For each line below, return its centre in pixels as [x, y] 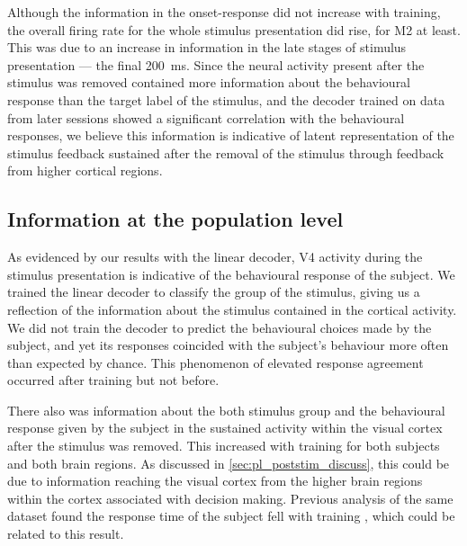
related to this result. [66, 534]
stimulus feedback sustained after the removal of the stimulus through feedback [226, 152]
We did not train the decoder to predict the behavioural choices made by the [220, 327]
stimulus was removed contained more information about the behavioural [209, 82]
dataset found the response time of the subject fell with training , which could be [231, 516]
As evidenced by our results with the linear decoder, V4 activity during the [215, 257]
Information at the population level [175, 219]
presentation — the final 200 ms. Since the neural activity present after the [216, 64]
